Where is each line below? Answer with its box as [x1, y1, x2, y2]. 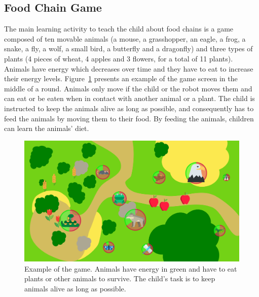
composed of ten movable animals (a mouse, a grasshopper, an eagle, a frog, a [4, 33, 246, 44]
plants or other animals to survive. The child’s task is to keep [24, 273, 215, 284]
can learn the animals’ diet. [4, 123, 89, 134]
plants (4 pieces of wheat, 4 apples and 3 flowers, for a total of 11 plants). [4, 53, 233, 63]
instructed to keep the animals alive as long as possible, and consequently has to [4, 103, 254, 113]
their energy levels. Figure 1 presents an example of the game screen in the [4, 73, 238, 84]
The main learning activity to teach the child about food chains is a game [4, 23, 234, 34]
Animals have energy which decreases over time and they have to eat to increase [4, 63, 253, 74]
